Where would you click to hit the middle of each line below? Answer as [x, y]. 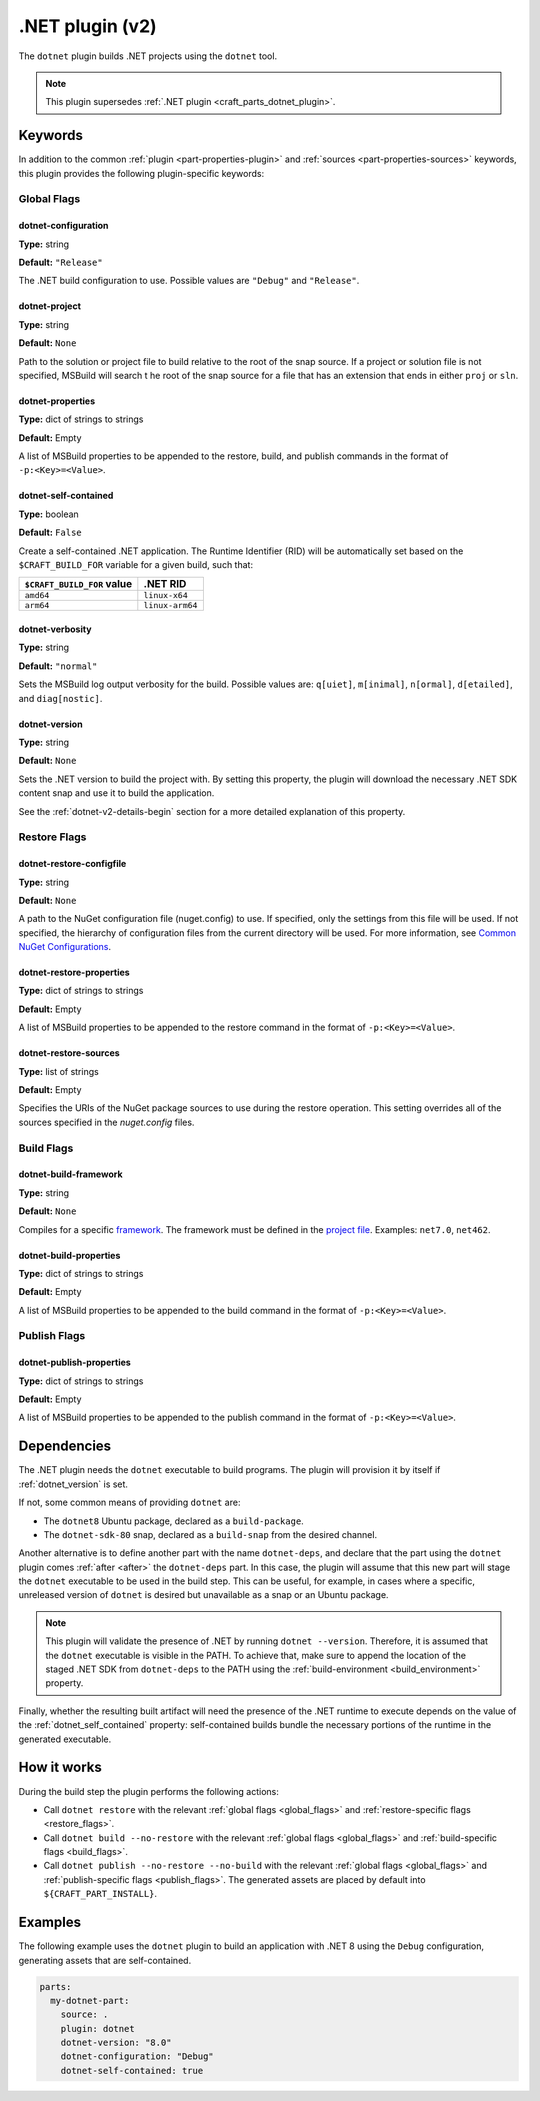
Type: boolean [48, 514]
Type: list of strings [58, 1071]
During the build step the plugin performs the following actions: [149, 1791]
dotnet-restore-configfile [72, 864]
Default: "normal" [58, 666]
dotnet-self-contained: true [132, 2070]
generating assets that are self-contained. [105, 1960]
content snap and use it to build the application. [116, 793]
